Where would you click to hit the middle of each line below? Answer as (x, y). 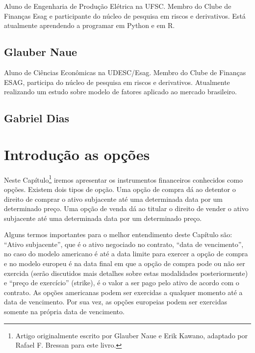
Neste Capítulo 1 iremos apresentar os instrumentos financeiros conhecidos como (123, 179)
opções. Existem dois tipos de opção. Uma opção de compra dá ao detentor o (120, 189)
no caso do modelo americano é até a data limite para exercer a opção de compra (126, 254)
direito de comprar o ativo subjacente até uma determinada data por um (113, 199)
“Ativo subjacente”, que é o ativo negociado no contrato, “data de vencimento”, (124, 244)
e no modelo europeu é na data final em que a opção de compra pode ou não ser (125, 263)
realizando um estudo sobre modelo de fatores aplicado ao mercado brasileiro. (120, 92)
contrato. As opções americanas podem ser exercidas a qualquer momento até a (123, 292)
